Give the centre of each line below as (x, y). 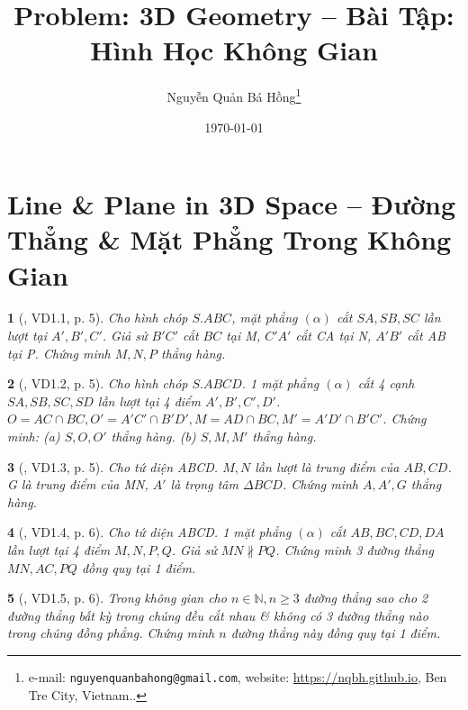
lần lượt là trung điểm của (327, 466)
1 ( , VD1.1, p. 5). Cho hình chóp (98, 318)
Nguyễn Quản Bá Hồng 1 (234, 95)
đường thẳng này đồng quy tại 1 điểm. (336, 633)
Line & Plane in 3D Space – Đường (232, 204)
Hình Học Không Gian (234, 50)
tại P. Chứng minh (59, 353)
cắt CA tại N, (333, 336)
